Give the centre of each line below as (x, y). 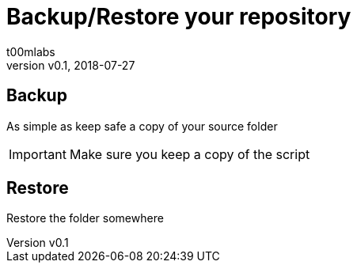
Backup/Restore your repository (179, 17)
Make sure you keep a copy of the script (190, 154)
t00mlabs (31, 51)
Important (38, 154)
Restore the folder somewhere (85, 218)
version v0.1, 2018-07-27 (71, 65)
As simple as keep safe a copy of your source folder (142, 126)
